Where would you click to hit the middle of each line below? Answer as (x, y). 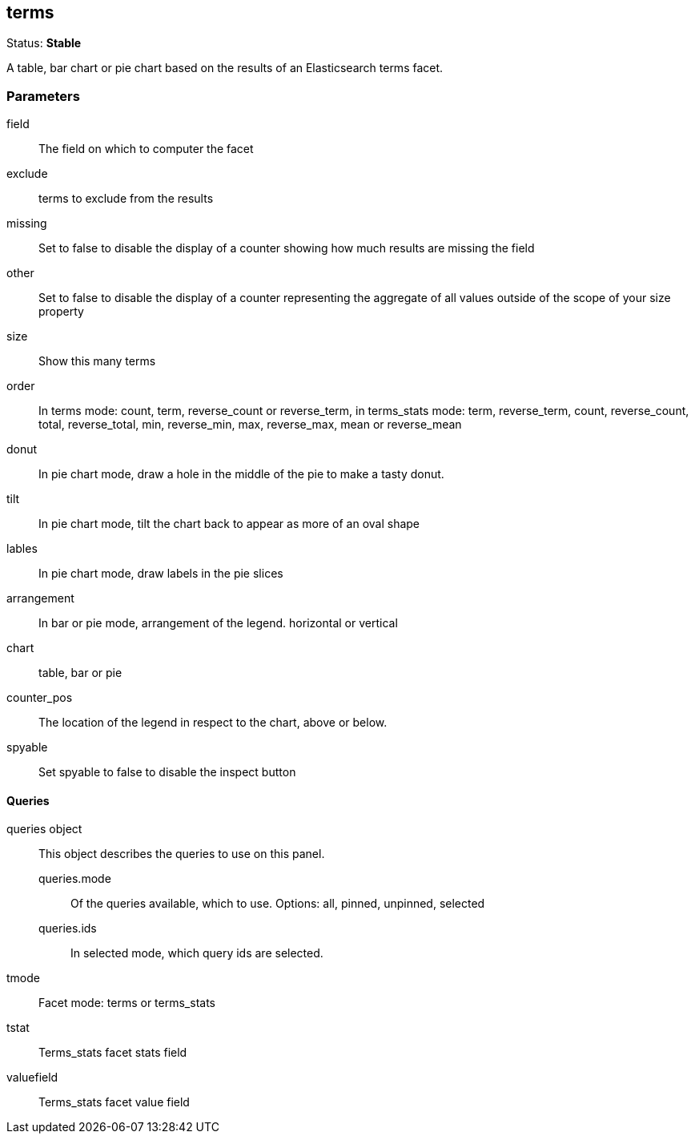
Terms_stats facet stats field (113, 1053)
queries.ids (68, 929)
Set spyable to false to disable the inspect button (167, 772)
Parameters (43, 96)
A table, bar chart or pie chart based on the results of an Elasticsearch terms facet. (225, 68)
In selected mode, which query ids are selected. (197, 953)
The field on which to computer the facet (146, 149)
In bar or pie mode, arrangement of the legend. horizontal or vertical (218, 623)
